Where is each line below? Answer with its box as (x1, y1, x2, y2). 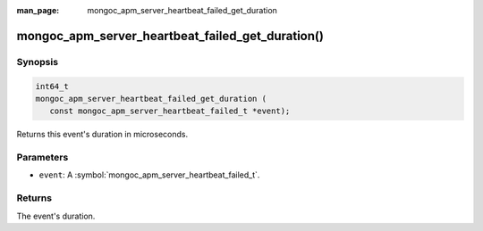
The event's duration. (16, 210, 96, 221)
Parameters (16, 152, 69, 164)
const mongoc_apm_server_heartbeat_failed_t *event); (49, 106, 291, 116)
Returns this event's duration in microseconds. (16, 129, 188, 140)
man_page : (16, 5, 60, 15)
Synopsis (16, 55, 58, 68)
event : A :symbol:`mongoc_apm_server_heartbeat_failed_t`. (38, 169, 260, 180)
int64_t (35, 81, 69, 91)
